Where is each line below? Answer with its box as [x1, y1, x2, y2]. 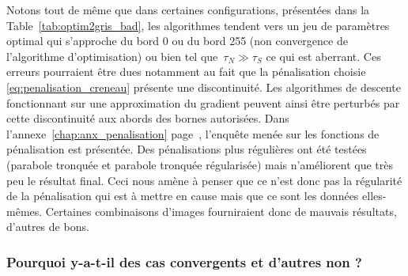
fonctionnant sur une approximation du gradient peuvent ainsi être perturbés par [6, 94, 400, 111]
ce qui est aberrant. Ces [266, 47, 381, 64]
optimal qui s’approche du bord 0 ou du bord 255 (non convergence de [6, 32, 348, 49]
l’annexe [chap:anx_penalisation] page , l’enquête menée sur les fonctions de [6, 125, 380, 142]
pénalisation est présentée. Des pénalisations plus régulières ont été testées [6, 141, 367, 157]
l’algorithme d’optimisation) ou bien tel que [6, 47, 218, 64]
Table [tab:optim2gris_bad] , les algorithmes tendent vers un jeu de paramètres [6, 17, 390, 33]
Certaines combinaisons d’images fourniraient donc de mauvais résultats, [45, 202, 397, 219]
